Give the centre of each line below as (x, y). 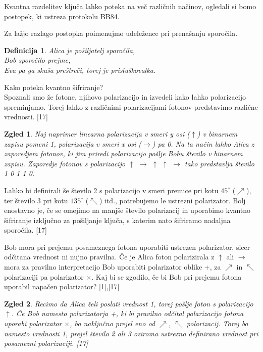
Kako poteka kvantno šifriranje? (54, 87)
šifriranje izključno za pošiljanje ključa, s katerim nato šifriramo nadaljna (117, 220)
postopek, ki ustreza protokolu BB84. (62, 16)
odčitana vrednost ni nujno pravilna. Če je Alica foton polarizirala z (109, 257)
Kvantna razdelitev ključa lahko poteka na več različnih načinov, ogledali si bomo (130, 6)
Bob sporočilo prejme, (37, 60)
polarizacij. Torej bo (217, 323)
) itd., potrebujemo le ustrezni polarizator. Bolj (172, 200)
